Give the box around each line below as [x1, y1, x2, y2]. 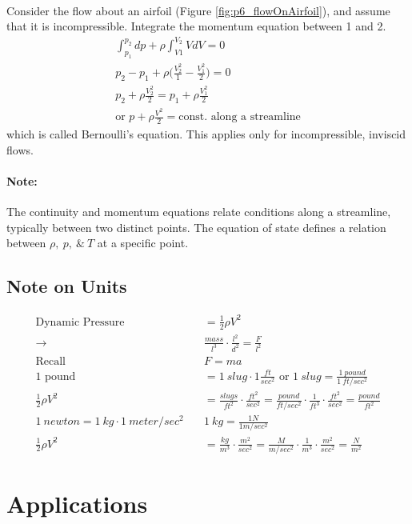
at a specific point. [97, 234, 189, 251]
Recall [35, 355, 66, 367]
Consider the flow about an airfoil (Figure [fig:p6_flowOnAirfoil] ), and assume [6, 2, 390, 18]
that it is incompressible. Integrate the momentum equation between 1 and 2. [6, 18, 386, 34]
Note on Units [6, 274, 127, 298]
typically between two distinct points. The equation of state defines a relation [6, 218, 386, 235]
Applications [6, 487, 148, 520]
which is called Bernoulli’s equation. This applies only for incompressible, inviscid [6, 126, 406, 142]
